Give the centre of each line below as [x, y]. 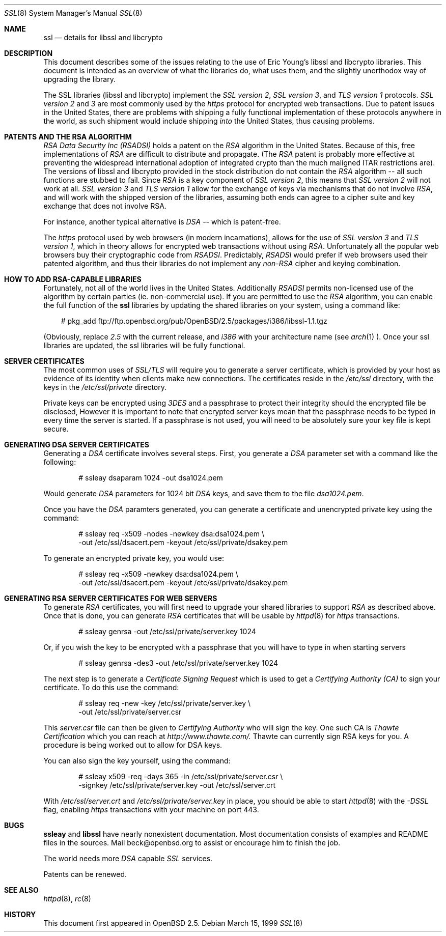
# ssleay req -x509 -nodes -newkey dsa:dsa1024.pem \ [172, 534]
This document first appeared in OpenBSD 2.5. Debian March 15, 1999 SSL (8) [173, 923]
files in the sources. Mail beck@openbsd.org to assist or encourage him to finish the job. [192, 843]
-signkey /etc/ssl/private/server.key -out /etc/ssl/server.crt [177, 785]
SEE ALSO [21, 890]
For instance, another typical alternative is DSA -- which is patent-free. [162, 222]
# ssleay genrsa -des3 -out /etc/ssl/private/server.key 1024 [178, 663]
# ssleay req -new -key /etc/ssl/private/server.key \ [165, 703]
